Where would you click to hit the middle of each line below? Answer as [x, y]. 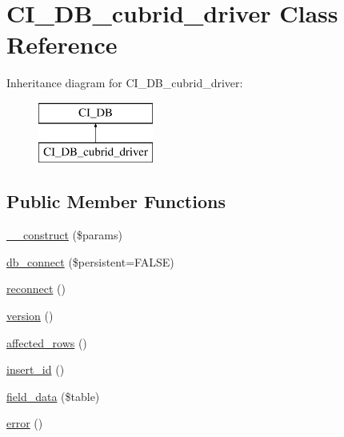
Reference [62, 44]
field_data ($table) [53, 396]
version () [30, 316]
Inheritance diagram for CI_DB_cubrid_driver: [125, 83]
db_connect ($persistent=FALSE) [90, 261]
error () [25, 423]
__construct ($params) [64, 235]
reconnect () [36, 289]
